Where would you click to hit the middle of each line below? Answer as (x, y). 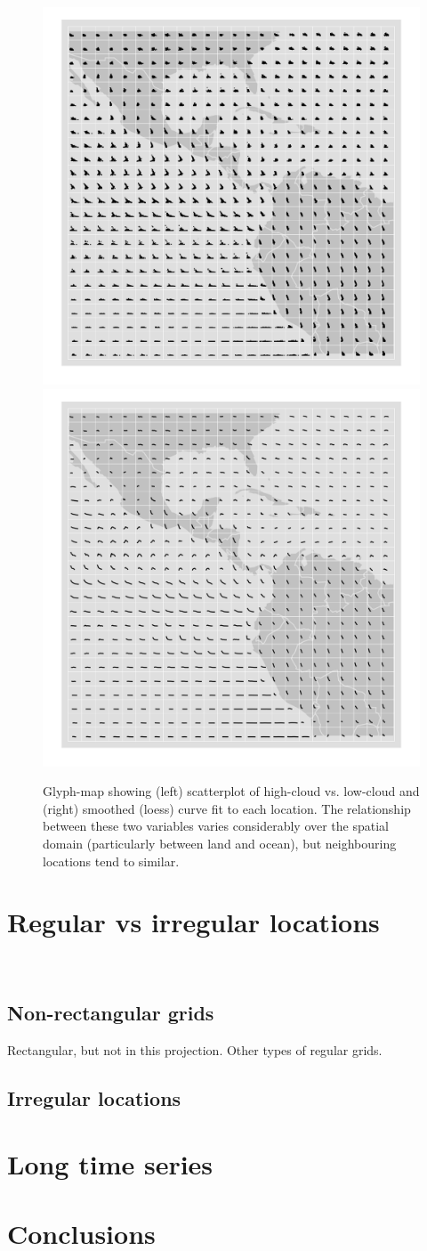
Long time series (110, 1163)
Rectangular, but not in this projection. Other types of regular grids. (195, 1050)
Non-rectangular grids (111, 1013)
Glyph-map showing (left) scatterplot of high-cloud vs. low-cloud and (231, 791)
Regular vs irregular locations (193, 922)
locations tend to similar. (111, 861)
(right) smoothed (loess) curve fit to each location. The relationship (227, 808)
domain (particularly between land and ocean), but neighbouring (220, 843)
